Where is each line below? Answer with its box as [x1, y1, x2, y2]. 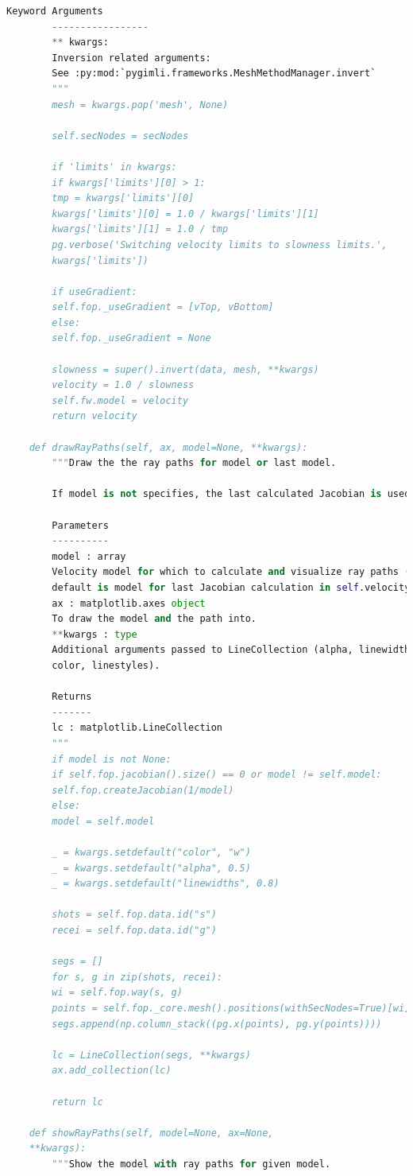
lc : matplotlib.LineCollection [52, 722, 223, 734]
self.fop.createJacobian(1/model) [52, 784, 234, 796]
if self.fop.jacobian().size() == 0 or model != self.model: [52, 769, 382, 781]
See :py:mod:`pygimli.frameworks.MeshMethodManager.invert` [52, 68, 376, 80]
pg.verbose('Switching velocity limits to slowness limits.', [52, 239, 388, 250]
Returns [52, 691, 92, 703]
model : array [52, 550, 126, 562]
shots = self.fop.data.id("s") [52, 909, 217, 921]
